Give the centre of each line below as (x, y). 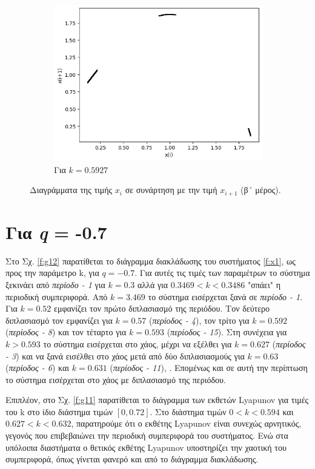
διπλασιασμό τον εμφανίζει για (59, 320)
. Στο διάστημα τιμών (188, 411)
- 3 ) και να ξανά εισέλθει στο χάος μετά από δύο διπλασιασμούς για (125, 356)
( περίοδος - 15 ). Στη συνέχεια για (227, 332)
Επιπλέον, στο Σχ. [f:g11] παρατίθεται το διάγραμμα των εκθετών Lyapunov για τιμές (157, 400)
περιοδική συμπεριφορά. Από (57, 296)
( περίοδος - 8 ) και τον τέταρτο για (66, 332)
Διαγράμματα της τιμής (71, 190)
